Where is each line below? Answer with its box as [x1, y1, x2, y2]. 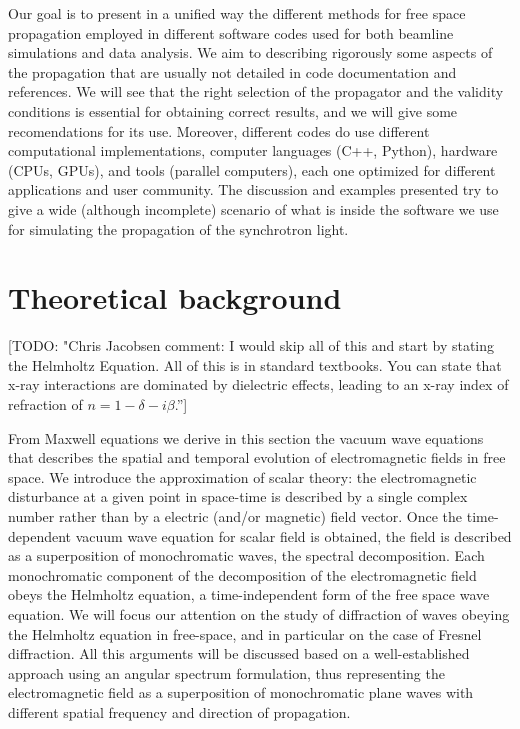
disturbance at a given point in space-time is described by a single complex [8, 486, 468, 507]
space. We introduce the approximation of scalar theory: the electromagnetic [8, 466, 477, 487]
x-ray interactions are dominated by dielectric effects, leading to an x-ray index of [8, 374, 509, 395]
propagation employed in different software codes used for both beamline [8, 22, 454, 43]
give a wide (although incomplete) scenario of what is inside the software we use [8, 198, 499, 219]
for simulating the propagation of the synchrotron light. [8, 218, 349, 239]
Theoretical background [8, 277, 342, 318]
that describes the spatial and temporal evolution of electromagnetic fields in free [8, 447, 506, 468]
